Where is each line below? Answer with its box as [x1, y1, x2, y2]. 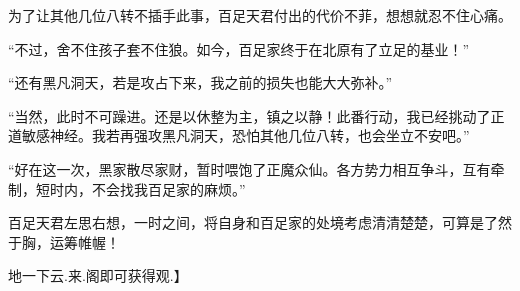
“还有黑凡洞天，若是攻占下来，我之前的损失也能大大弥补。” [8, 72, 393, 93]
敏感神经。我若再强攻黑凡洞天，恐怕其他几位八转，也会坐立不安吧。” [21, 125, 470, 146]
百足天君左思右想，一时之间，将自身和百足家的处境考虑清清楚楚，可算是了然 [8, 212, 512, 233]
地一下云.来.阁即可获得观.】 [8, 265, 188, 286]
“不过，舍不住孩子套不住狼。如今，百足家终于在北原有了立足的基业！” [8, 38, 470, 59]
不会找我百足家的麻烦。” [91, 178, 246, 199]
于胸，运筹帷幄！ [8, 231, 120, 252]
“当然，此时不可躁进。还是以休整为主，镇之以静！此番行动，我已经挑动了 [8, 105, 491, 126]
